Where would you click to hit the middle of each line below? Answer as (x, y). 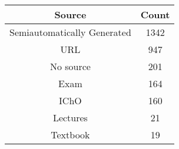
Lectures (70, 117)
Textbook (70, 135)
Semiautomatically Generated (70, 32)
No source (70, 66)
